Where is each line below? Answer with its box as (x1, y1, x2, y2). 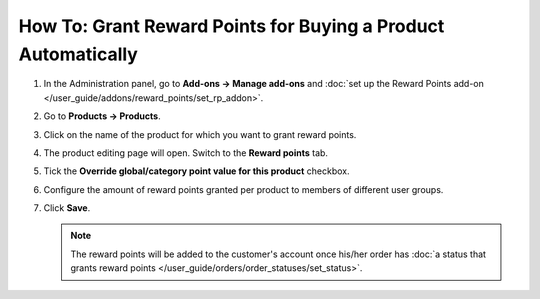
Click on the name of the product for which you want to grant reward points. (43, 128, 357, 140)
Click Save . (43, 202, 91, 214)
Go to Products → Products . (43, 110, 161, 122)
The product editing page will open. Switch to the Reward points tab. (43, 146, 329, 159)
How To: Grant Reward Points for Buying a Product (18, 15, 445, 37)
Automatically (18, 43, 139, 65)
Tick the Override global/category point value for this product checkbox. (43, 165, 350, 177)
